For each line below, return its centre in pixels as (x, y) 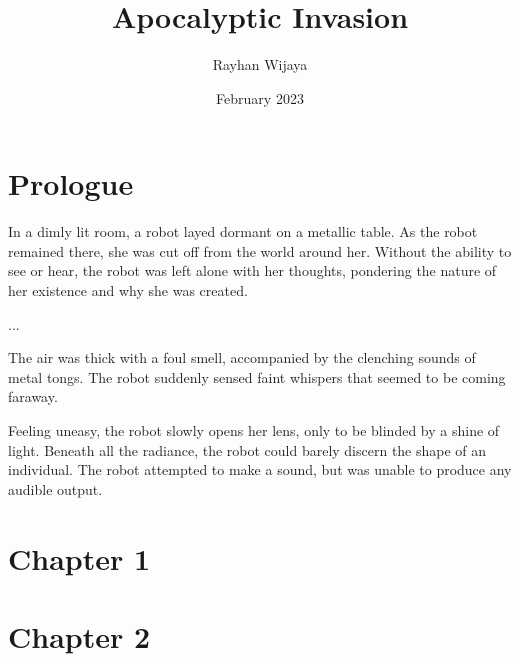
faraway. (33, 396)
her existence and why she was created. (128, 290)
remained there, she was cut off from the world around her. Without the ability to (260, 250)
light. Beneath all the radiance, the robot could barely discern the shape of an (247, 449)
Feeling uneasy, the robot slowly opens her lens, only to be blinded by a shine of (254, 430)
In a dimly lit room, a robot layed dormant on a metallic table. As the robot (243, 231)
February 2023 (260, 97)
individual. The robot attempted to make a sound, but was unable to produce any (260, 469)
